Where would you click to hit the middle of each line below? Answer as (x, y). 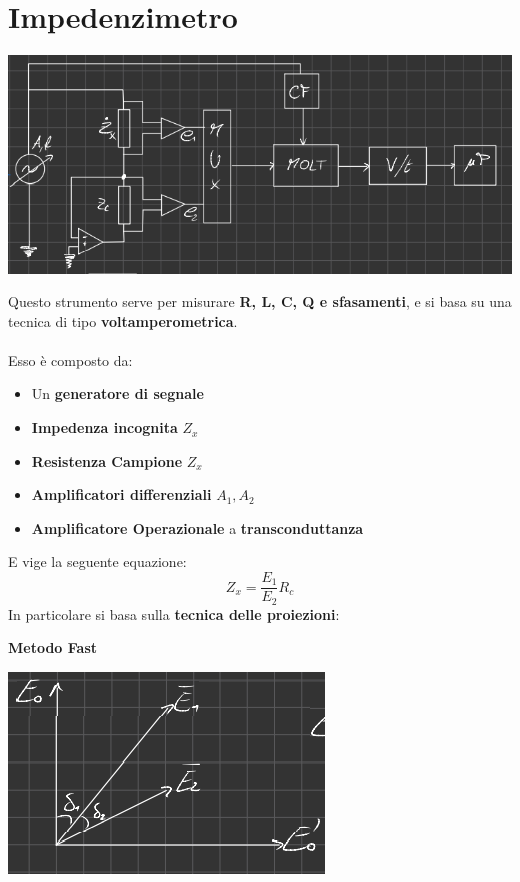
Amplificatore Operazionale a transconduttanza (197, 527)
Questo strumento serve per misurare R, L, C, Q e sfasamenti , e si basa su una (260, 301)
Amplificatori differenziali (121, 494)
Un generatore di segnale (117, 393)
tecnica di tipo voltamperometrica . (123, 320)
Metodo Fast (53, 647)
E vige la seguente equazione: (97, 561)
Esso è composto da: (70, 359)
